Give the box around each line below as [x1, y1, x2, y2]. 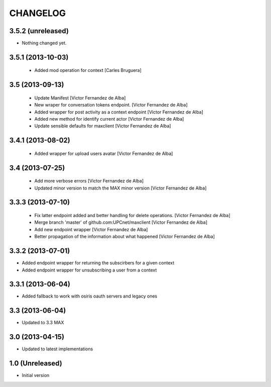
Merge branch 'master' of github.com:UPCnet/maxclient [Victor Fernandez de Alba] [34, 219, 208, 226]
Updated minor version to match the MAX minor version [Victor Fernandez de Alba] [34, 185, 207, 191]
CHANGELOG [9, 8, 66, 19]
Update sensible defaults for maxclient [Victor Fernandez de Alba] [34, 123, 171, 129]
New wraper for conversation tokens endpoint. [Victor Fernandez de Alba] [34, 102, 188, 108]
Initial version [22, 372, 50, 378]
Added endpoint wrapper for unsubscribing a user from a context [22, 267, 157, 273]
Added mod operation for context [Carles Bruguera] [34, 67, 142, 73]
